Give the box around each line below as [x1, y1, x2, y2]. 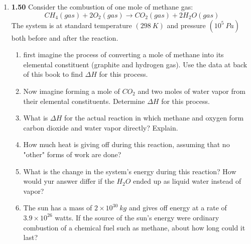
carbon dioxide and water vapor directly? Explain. [23, 122, 178, 133]
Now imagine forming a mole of [23, 85, 120, 96]
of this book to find [23, 69, 83, 79]
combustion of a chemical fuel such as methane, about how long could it [23, 222, 245, 232]
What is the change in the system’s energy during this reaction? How [23, 166, 236, 176]
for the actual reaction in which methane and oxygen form [64, 112, 244, 123]
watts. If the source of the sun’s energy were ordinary [55, 212, 219, 222]
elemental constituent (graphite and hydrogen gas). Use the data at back [23, 59, 247, 69]
